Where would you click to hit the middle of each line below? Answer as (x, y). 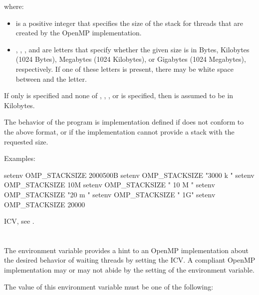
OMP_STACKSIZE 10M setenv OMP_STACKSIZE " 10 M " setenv (110, 185)
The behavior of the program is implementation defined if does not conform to (124, 122)
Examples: (20, 158)
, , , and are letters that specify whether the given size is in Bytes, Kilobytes (132, 49)
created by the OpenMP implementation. (79, 33)
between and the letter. (51, 78)
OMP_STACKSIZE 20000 (45, 204)
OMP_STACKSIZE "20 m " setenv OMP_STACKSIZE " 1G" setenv (110, 194)
